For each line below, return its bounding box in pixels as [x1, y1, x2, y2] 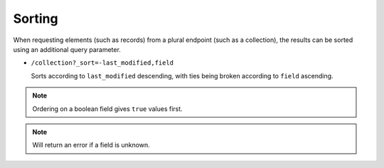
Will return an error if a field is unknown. [32, 141, 151, 149]
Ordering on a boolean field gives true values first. [32, 104, 183, 113]
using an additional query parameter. [13, 45, 121, 53]
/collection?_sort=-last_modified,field [31, 59, 174, 67]
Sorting [13, 11, 58, 26]
